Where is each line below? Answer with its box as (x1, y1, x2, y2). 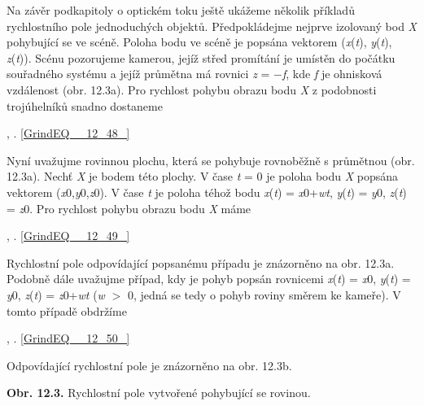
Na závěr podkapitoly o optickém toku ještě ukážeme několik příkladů (7, 2, 355, 18)
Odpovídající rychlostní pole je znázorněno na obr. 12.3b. (7, 356, 292, 373)
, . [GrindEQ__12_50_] (7, 330, 130, 347)
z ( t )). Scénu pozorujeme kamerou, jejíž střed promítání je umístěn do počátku (7, 49, 396, 66)
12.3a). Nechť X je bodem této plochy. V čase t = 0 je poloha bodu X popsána (7, 168, 399, 185)
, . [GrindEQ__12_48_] (7, 124, 130, 142)
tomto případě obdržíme (7, 302, 127, 319)
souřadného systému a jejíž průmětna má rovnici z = (7, 65, 270, 82)
